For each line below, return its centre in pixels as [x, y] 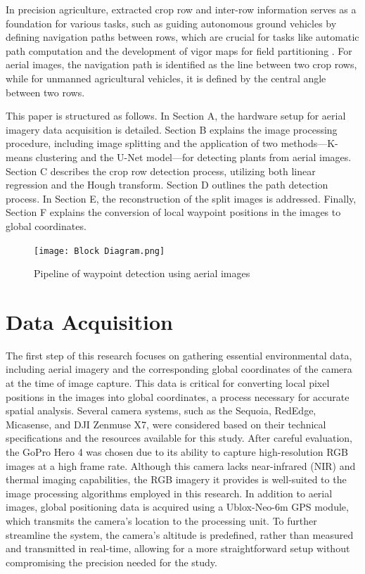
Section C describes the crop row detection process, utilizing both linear [161, 171]
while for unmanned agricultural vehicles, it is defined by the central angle [166, 78]
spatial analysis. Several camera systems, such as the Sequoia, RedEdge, [161, 410]
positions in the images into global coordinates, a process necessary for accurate [178, 396]
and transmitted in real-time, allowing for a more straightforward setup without [178, 548]
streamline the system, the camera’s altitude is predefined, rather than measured [180, 534]
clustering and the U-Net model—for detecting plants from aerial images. [193, 157]
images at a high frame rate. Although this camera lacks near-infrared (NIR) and [181, 465]
